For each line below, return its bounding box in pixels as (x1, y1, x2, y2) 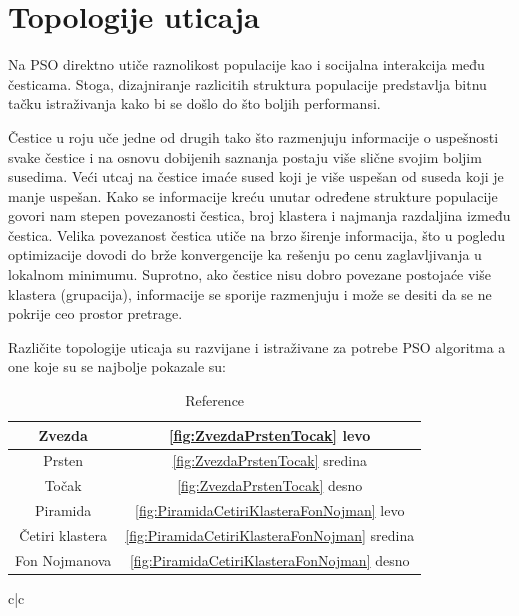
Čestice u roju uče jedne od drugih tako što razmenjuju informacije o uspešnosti (8, 126, 499, 147)
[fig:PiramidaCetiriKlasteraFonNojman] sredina (125, 525, 415, 545)
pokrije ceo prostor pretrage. (8, 303, 183, 324)
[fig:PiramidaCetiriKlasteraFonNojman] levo (135, 500, 405, 521)
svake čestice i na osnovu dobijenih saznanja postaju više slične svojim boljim (8, 146, 482, 167)
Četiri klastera (19, 525, 107, 545)
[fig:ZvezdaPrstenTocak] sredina (172, 450, 367, 471)
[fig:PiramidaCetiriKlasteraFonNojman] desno (129, 549, 410, 570)
